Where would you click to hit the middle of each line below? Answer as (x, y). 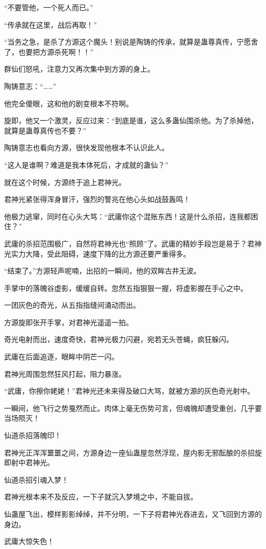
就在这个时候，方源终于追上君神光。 (65, 182)
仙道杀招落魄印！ (33, 435)
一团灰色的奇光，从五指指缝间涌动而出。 (72, 305)
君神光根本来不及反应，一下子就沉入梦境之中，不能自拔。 (101, 497)
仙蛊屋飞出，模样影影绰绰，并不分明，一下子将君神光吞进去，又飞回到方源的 (133, 514)
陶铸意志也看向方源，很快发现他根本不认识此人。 (86, 147)
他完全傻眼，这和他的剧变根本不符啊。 (69, 103)
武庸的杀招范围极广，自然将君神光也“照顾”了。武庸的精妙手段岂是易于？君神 (133, 243)
